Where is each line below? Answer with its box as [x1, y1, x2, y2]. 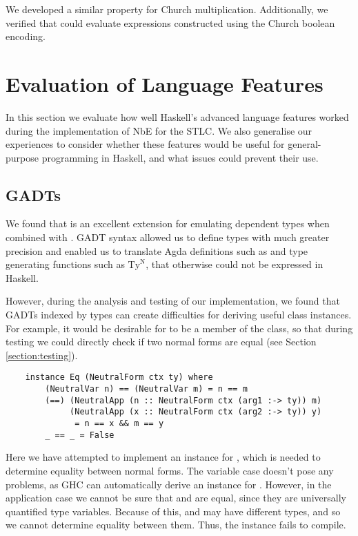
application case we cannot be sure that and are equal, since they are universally [6, 490, 346, 505]
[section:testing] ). [6, 347, 78, 362]
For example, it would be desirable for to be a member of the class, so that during [6, 320, 353, 335]
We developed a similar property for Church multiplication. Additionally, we [6, 2, 328, 16]
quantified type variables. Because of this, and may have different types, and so [6, 504, 341, 518]
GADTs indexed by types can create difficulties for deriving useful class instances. [6, 307, 352, 322]
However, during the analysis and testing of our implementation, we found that [6, 294, 340, 308]
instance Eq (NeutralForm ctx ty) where [25, 372, 213, 383]
